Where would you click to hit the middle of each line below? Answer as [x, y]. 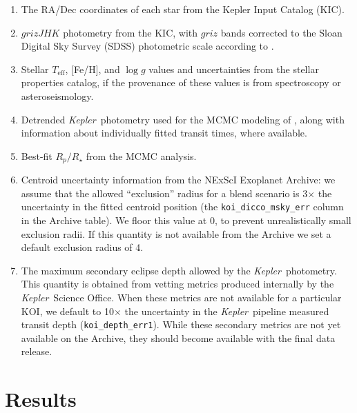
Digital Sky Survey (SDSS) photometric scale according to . [147, 46]
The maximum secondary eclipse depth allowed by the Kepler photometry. [179, 270]
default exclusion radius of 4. [82, 247]
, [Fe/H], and [93, 69]
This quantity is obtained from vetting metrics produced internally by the [177, 284]
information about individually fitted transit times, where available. [164, 133]
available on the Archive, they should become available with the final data [178, 338]
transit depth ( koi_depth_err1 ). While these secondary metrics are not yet [181, 324]
